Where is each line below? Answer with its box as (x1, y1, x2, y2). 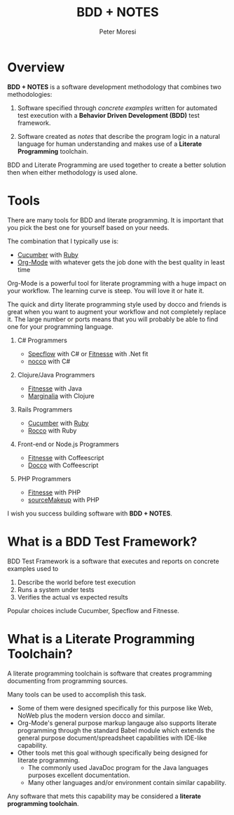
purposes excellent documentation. (27, 771, 130, 779)
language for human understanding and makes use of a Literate (17, 140, 202, 148)
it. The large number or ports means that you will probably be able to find (7, 315, 219, 323)
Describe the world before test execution (17, 578, 136, 586)
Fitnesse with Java (27, 384, 83, 393)
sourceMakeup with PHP (27, 495, 99, 504)
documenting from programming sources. (7, 676, 128, 685)
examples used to (7, 564, 59, 572)
